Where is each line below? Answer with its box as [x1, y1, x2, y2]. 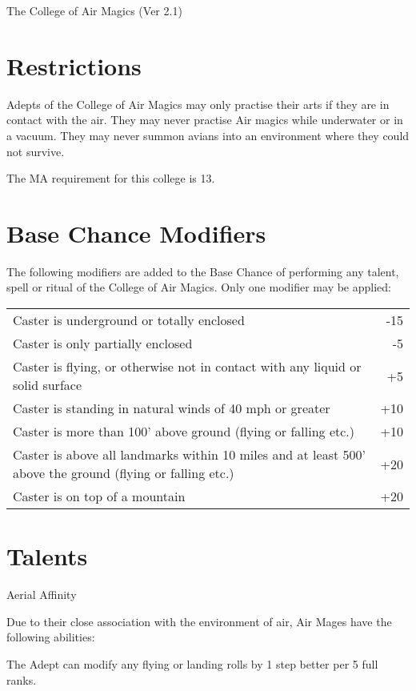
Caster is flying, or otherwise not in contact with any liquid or [13, 357, 362, 376]
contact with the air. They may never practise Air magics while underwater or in [6, 111, 403, 128]
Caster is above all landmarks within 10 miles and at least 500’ [13, 445, 366, 464]
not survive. [6, 143, 65, 159]
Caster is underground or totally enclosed [13, 311, 245, 329]
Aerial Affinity [6, 586, 77, 603]
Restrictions [6, 49, 142, 82]
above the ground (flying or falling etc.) [13, 464, 234, 482]
